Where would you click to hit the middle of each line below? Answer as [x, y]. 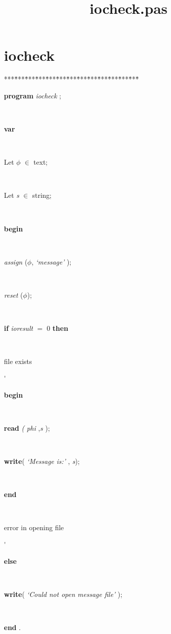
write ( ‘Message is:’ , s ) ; [42, 461]
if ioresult [19, 328]
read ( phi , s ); [27, 428]
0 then [57, 328]
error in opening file [34, 527]
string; [42, 195]
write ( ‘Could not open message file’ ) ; [63, 594]
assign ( [16, 261]
